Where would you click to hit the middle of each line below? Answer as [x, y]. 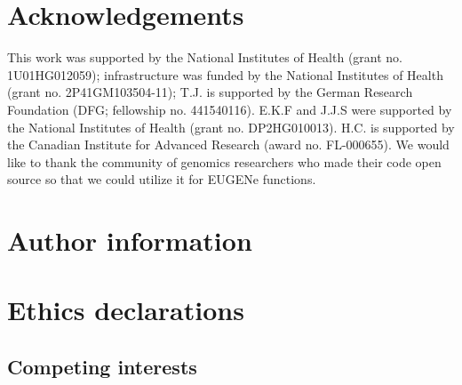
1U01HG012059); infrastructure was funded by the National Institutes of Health [225, 74]
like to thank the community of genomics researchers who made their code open [224, 161]
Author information [130, 241]
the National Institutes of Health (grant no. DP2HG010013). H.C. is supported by [231, 127]
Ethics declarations [126, 310]
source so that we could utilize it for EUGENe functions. [162, 179]
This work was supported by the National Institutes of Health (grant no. [205, 57]
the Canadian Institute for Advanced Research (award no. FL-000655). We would [228, 144]
